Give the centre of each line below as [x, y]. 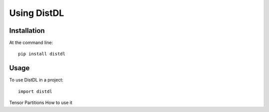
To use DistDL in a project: [36, 80]
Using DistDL [37, 13]
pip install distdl [42, 54]
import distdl [35, 91]
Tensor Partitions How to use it [41, 103]
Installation [27, 31]
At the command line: [31, 43]
